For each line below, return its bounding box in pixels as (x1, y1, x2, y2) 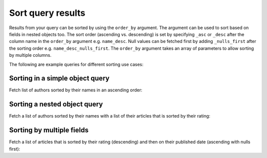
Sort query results (9, 7, 86, 18)
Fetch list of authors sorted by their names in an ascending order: (9, 87, 143, 93)
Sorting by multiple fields (9, 126, 89, 134)
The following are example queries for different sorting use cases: (9, 61, 143, 67)
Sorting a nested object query (9, 100, 103, 109)
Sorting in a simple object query (9, 74, 110, 82)
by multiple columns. (9, 52, 52, 58)
